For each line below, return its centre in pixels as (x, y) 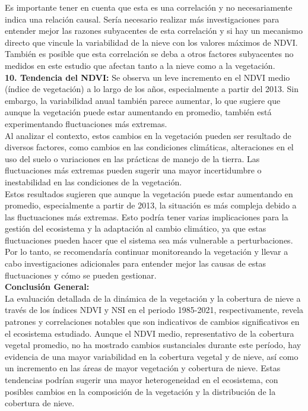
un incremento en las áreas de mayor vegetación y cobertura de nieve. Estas (143, 368)
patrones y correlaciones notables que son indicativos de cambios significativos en (152, 322)
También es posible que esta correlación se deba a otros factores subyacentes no (149, 54)
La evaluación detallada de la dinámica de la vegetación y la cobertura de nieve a (153, 298)
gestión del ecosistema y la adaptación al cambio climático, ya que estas (136, 228)
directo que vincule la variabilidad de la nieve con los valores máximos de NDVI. (151, 42)
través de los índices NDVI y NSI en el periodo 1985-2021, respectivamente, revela (154, 310)
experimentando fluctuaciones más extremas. (86, 123)
